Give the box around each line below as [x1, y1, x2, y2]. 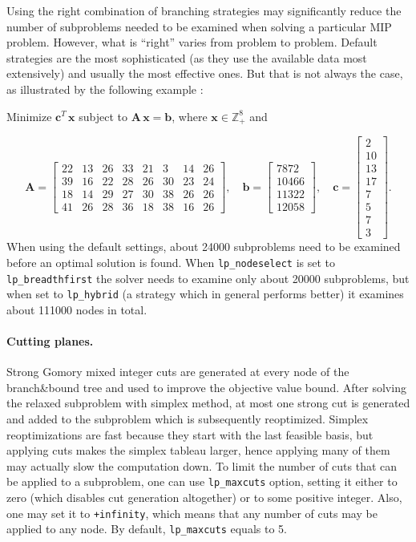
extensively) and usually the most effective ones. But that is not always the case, [6, 65, 403, 82]
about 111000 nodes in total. [6, 301, 147, 318]
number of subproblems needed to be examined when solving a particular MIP [6, 18, 392, 34]
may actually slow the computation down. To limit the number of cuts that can [6, 457, 398, 474]
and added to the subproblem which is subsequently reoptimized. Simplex [6, 411, 369, 427]
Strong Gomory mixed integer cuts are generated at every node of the [6, 363, 349, 380]
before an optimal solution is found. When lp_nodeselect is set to [6, 253, 336, 270]
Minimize [6, 107, 52, 124]
